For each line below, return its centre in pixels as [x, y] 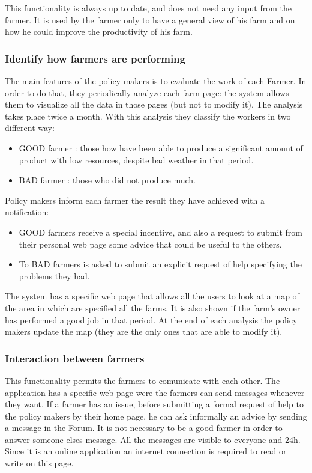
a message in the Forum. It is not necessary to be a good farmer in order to [144, 428]
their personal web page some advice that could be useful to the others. [150, 244]
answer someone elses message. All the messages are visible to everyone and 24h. [153, 439]
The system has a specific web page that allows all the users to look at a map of [152, 296]
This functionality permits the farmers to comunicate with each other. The [142, 380]
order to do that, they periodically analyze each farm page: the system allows [147, 92]
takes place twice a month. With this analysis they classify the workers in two [148, 116]
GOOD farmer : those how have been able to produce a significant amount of [161, 148]
